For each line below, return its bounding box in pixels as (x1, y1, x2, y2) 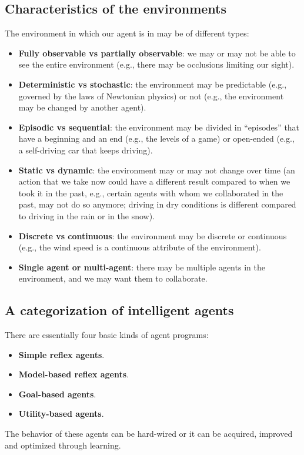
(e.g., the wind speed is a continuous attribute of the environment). (18, 241, 261, 253)
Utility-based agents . (18, 407, 104, 420)
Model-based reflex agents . (18, 368, 129, 380)
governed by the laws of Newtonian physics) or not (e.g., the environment (18, 89, 284, 102)
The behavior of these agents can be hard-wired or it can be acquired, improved (5, 427, 293, 440)
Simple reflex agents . (18, 348, 105, 360)
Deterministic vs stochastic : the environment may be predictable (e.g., (18, 78, 287, 90)
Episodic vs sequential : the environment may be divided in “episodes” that (18, 121, 300, 133)
